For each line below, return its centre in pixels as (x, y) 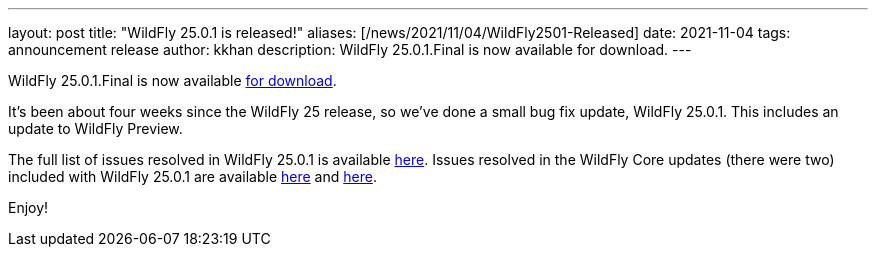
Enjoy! (28, 207)
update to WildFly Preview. (95, 128)
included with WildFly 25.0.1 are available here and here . (192, 176)
